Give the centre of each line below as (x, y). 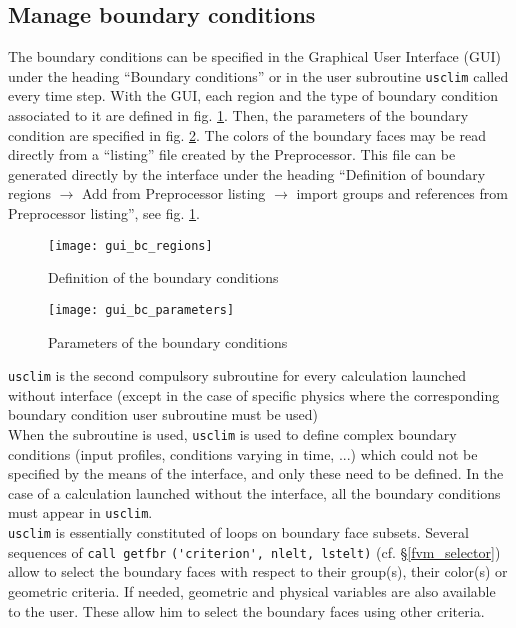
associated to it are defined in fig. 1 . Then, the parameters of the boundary (238, 115)
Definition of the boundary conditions (163, 277)
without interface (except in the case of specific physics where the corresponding (254, 394)
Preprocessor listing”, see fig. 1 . (104, 213)
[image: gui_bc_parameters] (141, 309)
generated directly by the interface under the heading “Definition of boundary (247, 173)
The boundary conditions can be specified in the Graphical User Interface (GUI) (254, 56)
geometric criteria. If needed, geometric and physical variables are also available (252, 590)
